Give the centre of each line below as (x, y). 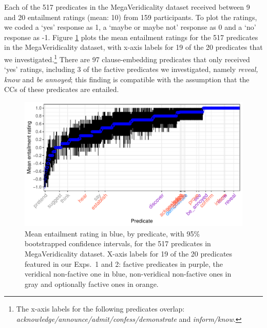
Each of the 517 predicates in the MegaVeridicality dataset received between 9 (127, 7)
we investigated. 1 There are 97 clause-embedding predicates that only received (127, 58)
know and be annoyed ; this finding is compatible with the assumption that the (127, 79)
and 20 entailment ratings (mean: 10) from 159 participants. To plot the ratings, (131, 17)
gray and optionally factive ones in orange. (92, 284)
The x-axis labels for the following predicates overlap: (100, 309)
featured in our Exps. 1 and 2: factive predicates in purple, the (124, 263)
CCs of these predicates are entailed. (62, 89)
